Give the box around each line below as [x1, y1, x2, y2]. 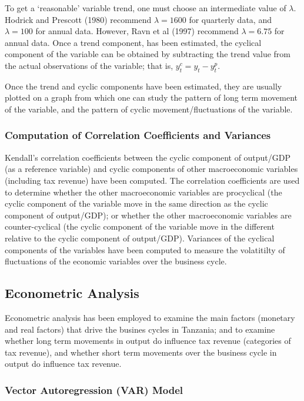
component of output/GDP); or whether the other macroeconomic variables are [5, 208, 292, 221]
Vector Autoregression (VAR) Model [5, 382, 183, 397]
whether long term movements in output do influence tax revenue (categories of [5, 334, 291, 347]
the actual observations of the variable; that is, [5, 59, 173, 71]
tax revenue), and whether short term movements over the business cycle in [5, 346, 277, 358]
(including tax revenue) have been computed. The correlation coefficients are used [5, 174, 300, 186]
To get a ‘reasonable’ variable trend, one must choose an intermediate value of [5, 2, 286, 14]
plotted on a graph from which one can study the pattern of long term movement [5, 91, 298, 104]
